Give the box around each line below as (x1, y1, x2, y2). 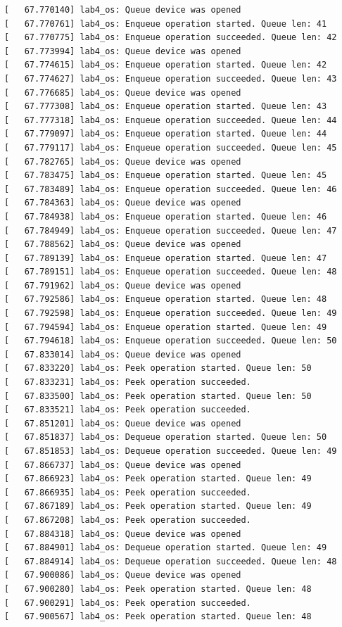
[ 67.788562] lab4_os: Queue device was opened (4, 239, 241, 250)
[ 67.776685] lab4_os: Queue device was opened (4, 87, 241, 98)
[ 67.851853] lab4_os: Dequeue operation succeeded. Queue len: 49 (4, 446, 337, 456)
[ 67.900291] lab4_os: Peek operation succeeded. (4, 597, 251, 608)
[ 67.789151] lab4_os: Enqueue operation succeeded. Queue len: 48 (4, 267, 337, 277)
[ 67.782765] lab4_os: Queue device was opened (4, 156, 241, 167)
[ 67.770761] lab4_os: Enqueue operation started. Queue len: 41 (4, 18, 327, 29)
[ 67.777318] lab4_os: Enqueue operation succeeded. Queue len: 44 (4, 115, 337, 125)
